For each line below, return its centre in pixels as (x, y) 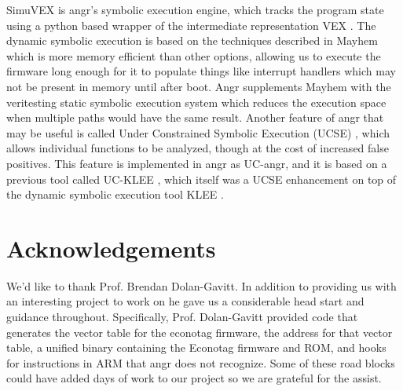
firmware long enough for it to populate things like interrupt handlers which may (201, 71)
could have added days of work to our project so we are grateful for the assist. (194, 378)
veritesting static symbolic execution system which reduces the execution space (196, 102)
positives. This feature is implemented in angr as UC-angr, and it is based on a (197, 163)
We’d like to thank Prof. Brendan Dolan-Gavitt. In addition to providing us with (201, 285)
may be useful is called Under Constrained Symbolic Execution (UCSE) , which (198, 132)
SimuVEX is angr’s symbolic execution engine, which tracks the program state (195, 9)
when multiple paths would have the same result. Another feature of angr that (195, 117)
